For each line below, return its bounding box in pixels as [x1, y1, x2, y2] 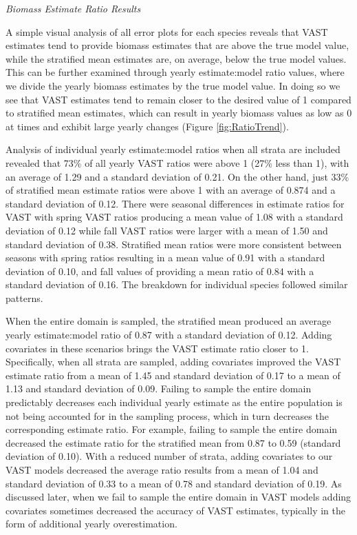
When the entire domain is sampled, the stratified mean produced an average [6, 314, 332, 328]
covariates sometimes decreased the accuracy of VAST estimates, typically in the [6, 503, 345, 517]
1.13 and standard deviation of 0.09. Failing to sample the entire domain [6, 381, 312, 396]
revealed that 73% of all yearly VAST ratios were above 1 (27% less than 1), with [6, 155, 349, 170]
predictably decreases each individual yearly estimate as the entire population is [6, 395, 343, 410]
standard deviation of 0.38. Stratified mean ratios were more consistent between [6, 236, 342, 251]
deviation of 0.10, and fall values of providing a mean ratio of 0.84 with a [6, 263, 314, 278]
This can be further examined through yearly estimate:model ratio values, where [6, 65, 345, 79]
